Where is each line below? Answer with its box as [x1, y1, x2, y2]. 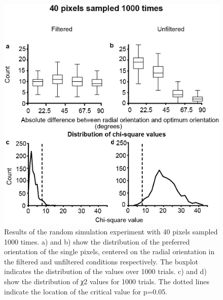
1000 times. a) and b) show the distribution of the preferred [4, 236, 190, 247]
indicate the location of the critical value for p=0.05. [4, 286, 168, 296]
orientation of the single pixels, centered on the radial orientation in [4, 246, 215, 257]
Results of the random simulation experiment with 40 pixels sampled [4, 226, 218, 236]
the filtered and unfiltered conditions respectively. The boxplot [4, 256, 198, 266]
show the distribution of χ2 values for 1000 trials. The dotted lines [4, 276, 209, 286]
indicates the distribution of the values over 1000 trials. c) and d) [4, 266, 207, 277]
